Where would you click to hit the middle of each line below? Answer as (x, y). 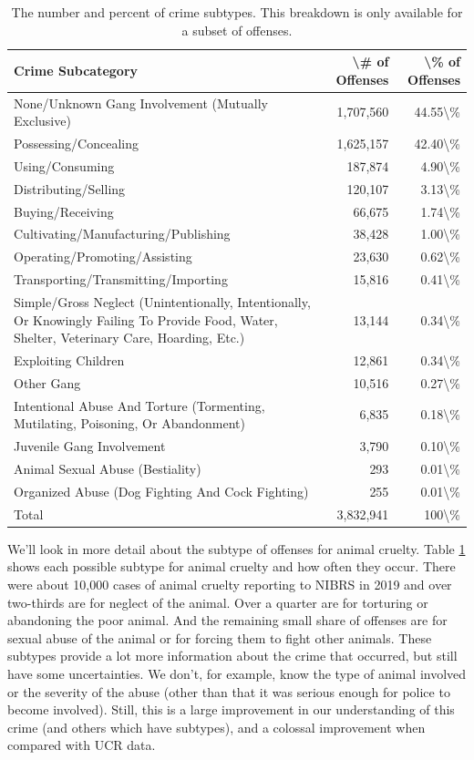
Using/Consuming (64, 165)
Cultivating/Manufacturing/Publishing (122, 234)
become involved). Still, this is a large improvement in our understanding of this (231, 709)
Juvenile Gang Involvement (90, 446)
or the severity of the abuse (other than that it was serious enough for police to (229, 691)
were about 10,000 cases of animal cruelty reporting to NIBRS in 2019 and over (230, 584)
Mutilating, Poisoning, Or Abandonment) (129, 423)
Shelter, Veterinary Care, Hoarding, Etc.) (129, 338)
